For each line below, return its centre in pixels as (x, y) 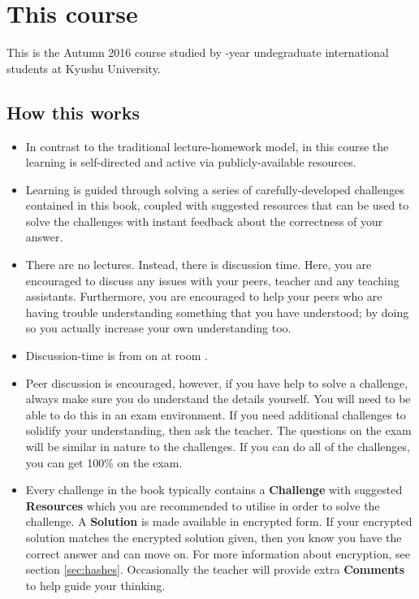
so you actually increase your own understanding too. (158, 328)
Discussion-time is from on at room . (117, 356)
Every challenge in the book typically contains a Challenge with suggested (214, 490)
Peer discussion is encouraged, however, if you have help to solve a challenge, (217, 382)
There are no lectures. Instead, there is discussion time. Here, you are (199, 265)
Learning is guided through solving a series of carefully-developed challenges (215, 189)
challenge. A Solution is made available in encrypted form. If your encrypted (219, 521)
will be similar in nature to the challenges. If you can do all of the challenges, (218, 447)
